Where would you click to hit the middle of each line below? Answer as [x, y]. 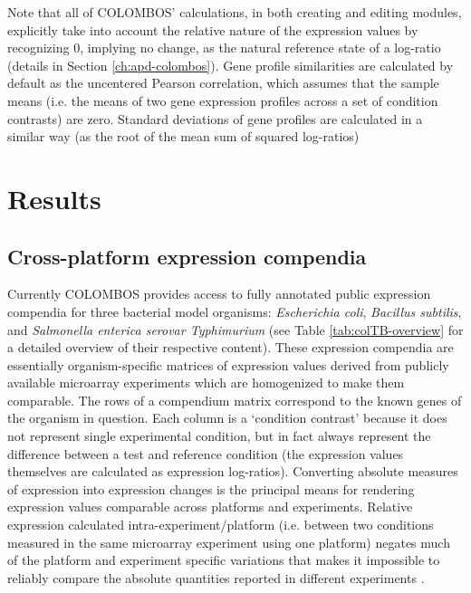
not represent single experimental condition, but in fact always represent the [219, 436]
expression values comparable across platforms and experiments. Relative [210, 507]
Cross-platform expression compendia [187, 256]
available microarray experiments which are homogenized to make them [206, 383]
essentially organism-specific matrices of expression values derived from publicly [228, 364]
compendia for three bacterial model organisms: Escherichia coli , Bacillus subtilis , [235, 311]
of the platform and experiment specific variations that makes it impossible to [224, 560]
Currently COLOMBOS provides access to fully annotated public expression [219, 294]
